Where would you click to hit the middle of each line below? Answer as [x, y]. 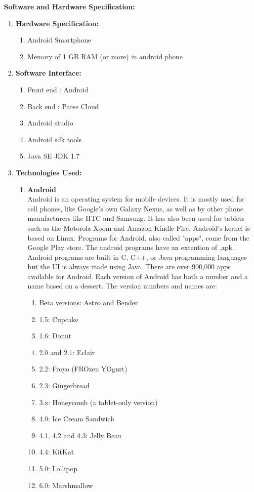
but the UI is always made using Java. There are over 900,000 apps [129, 266]
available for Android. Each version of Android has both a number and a [138, 276]
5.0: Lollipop [58, 468]
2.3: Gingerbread [64, 386]
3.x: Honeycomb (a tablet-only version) [98, 402]
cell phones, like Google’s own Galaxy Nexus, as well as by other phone [135, 208]
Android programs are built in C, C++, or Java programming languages [137, 257]
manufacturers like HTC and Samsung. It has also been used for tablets [136, 218]
